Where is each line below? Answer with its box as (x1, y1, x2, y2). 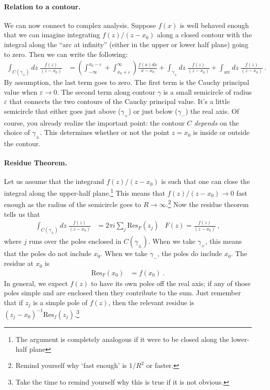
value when (4, 86, 38, 97)
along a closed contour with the (157, 29, 252, 40)
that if (4, 297, 23, 307)
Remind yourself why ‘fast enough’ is (15, 360, 127, 370)
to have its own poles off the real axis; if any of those (91, 278, 251, 288)
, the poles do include (157, 248, 222, 259)
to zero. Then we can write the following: (4, 49, 128, 59)
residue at (4, 258, 34, 268)
